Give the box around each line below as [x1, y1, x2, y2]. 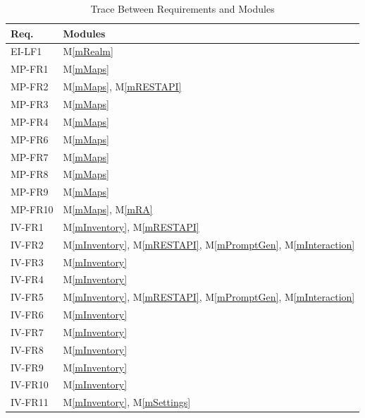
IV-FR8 [11, 342, 44, 357]
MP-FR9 [11, 184, 49, 199]
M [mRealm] [63, 44, 113, 59]
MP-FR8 [11, 167, 49, 181]
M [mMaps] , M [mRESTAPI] [63, 79, 182, 94]
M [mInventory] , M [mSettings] [63, 395, 191, 410]
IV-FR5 [11, 289, 44, 304]
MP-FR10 [11, 202, 54, 217]
